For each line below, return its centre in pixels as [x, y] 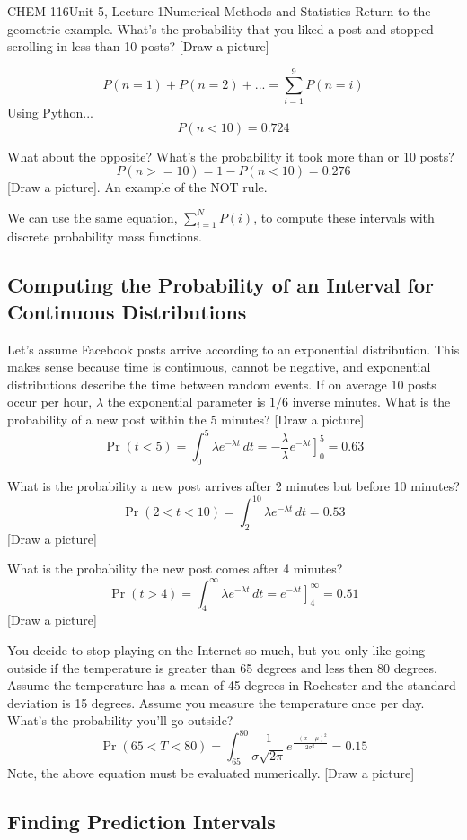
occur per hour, [50, 402]
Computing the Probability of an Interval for [221, 285]
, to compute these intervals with [344, 217]
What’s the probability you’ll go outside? [120, 720]
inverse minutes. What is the [371, 402]
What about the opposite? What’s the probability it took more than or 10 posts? [231, 156]
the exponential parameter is [186, 402]
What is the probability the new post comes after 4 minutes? [175, 569]
